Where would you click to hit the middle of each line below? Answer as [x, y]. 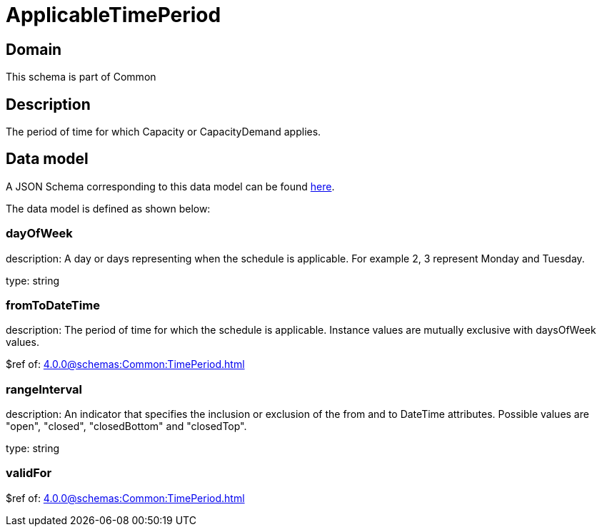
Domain [34, 49]
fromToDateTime [53, 305]
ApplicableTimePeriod [114, 15]
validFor [29, 473]
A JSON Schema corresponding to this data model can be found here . [170, 186]
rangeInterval [44, 389]
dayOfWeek [39, 234]
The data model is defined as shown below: [108, 208]
